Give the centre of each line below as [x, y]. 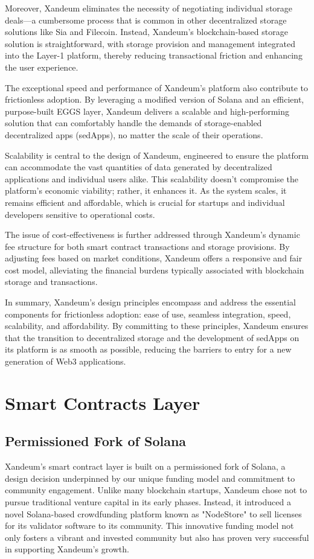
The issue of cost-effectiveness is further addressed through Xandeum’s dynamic [152, 235]
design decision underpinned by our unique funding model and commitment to [150, 478]
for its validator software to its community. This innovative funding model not [149, 525]
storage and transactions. [51, 282]
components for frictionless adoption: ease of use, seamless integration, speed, [148, 314]
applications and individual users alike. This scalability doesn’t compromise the [152, 178]
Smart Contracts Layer [103, 402]
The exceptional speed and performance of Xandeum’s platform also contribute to [157, 87]
